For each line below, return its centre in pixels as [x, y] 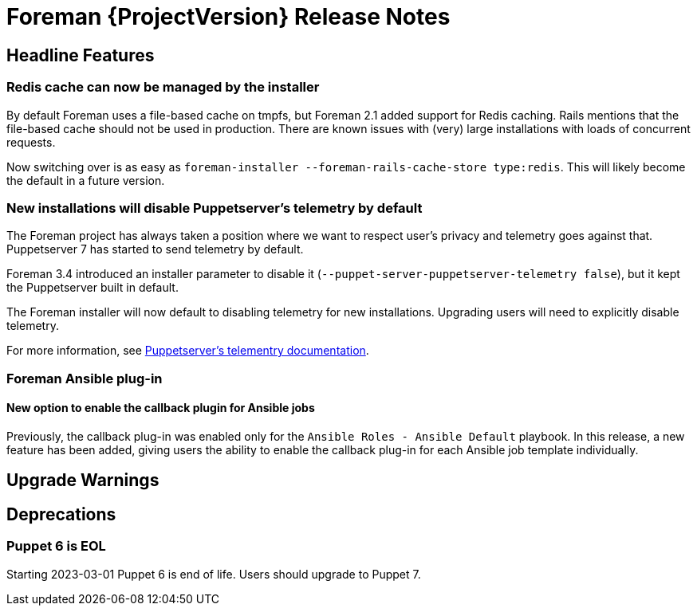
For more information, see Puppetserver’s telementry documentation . [188, 351]
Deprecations [61, 514]
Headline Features [81, 55]
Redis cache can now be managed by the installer [163, 87]
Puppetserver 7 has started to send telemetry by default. [155, 249]
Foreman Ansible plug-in [85, 378]
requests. [31, 142]
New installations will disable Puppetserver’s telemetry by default [215, 208]
